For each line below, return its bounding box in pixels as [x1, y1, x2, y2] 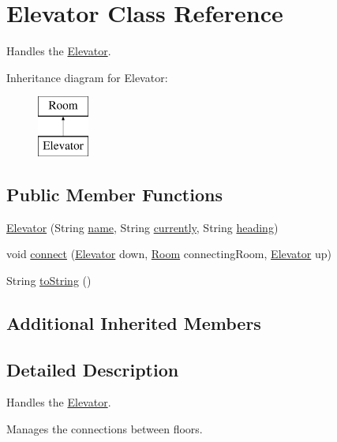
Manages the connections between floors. [6, 421, 203, 437]
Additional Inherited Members [6, 310, 261, 335]
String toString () [6, 272, 92, 288]
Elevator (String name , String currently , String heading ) [6, 219, 279, 235]
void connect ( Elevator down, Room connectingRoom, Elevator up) [6, 245, 331, 262]
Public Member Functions [6, 182, 223, 206]
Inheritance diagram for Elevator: [6, 69, 168, 85]
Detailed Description [6, 357, 179, 381]
